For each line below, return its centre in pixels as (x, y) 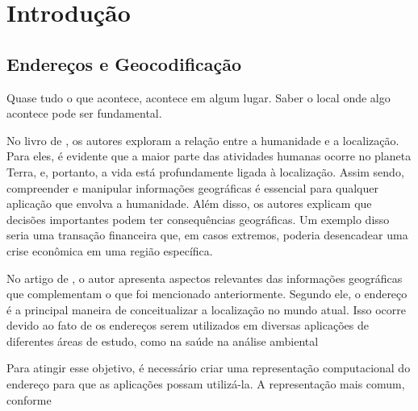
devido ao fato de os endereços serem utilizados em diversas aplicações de (188, 325)
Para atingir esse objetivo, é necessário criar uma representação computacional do (209, 368)
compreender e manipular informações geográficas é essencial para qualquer (193, 187)
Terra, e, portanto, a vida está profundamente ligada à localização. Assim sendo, (205, 171)
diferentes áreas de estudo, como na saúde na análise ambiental (163, 340)
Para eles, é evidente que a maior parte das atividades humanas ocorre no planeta (209, 156)
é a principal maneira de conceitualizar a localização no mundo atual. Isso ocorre (206, 309)
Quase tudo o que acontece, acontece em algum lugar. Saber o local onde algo (199, 97)
